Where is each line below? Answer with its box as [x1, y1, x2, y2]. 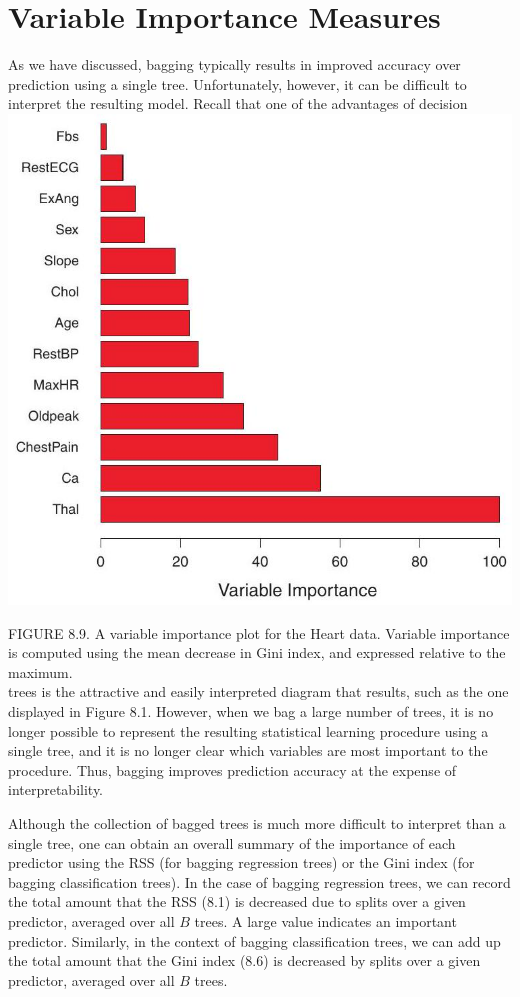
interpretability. [8, 779, 104, 800]
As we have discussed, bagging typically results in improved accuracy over [8, 54, 461, 75]
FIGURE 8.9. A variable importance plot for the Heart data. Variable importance [8, 622, 510, 643]
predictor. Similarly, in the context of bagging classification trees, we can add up [8, 930, 501, 951]
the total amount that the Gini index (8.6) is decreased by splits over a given [8, 950, 481, 971]
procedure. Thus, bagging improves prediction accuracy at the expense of [8, 759, 457, 780]
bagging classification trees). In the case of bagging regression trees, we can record [8, 871, 511, 892]
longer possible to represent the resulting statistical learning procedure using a [8, 720, 489, 741]
